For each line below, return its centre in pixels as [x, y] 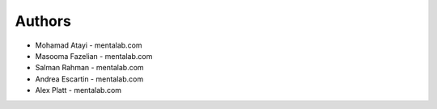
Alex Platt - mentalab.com [78, 90]
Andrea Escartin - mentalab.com [89, 79]
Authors [43, 21]
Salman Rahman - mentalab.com [90, 68]
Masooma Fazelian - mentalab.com [94, 56]
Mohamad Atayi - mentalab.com [89, 45]
